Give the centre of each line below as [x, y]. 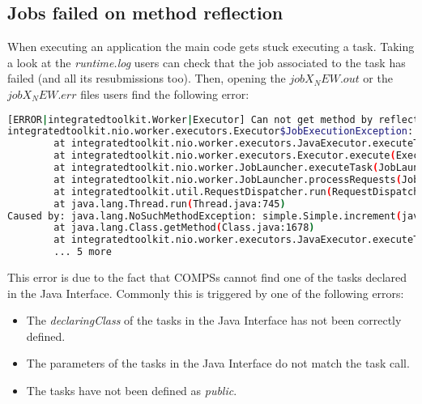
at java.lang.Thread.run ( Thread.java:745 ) [170, 204]
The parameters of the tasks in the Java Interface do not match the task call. [218, 363]
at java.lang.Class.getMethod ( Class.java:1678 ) [184, 228]
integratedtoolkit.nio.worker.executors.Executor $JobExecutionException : [211, 132]
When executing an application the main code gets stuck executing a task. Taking [211, 47]
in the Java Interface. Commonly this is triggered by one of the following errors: [206, 293]
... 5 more [83, 252]
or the [378, 78]
